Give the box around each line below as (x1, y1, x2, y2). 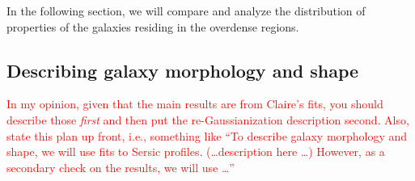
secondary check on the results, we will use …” (6, 158, 235, 175)
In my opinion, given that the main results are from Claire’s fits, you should (6, 95, 383, 112)
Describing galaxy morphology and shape (6, 57, 359, 82)
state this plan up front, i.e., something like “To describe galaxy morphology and (6, 127, 408, 144)
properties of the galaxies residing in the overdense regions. (6, 18, 299, 35)
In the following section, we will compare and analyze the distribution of (6, 2, 366, 19)
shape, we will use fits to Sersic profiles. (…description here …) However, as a (6, 143, 385, 160)
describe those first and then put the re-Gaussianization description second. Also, (6, 111, 409, 128)
